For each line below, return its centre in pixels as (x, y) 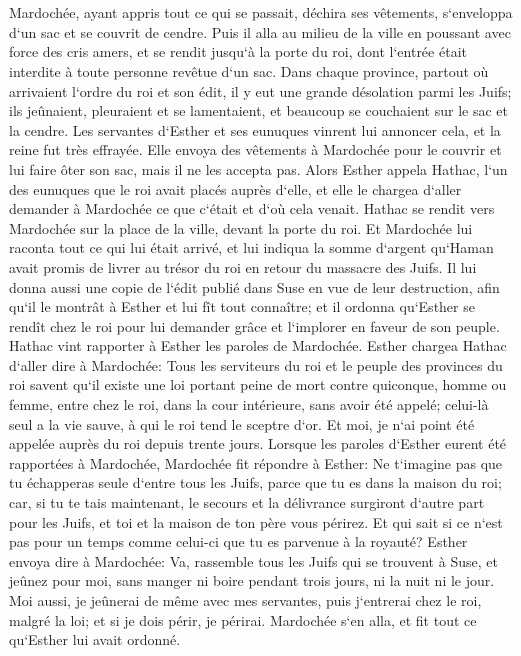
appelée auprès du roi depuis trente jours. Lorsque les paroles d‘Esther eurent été (258, 443)
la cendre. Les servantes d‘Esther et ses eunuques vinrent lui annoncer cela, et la (255, 129)
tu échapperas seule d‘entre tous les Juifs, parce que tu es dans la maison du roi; (255, 482)
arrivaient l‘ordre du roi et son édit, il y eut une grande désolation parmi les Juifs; (260, 90)
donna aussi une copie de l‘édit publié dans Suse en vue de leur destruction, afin (254, 286)
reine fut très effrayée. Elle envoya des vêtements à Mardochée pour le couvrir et (255, 149)
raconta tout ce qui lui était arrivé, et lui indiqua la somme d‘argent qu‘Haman (251, 247)
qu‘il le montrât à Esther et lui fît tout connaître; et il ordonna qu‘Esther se (242, 306)
